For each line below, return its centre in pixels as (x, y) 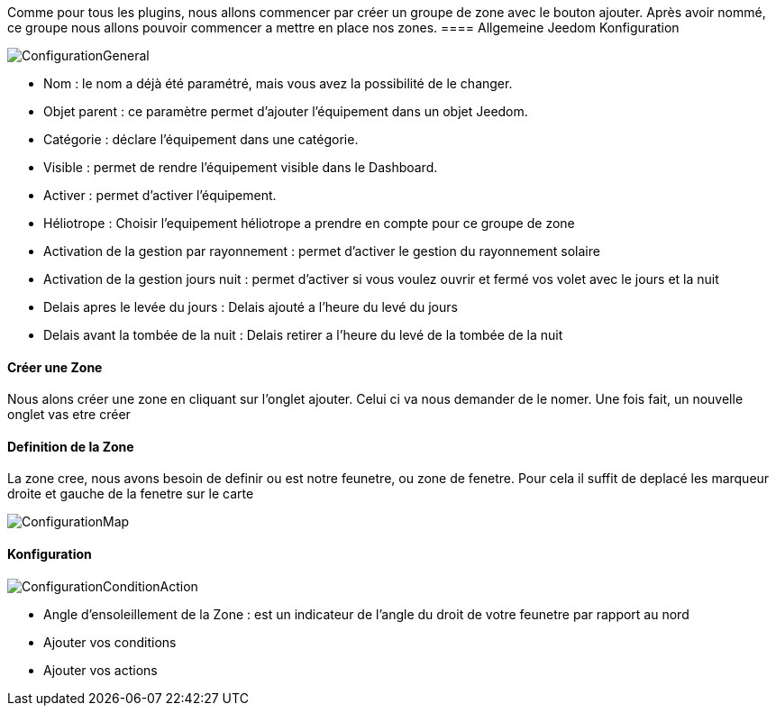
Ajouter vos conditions (110, 642)
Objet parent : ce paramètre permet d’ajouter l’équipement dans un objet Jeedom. (286, 111)
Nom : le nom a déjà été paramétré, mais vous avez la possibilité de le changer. (278, 83)
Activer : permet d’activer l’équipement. (160, 195)
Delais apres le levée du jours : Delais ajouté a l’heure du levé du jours (251, 307)
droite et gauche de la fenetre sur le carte (131, 494)
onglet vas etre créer (69, 415)
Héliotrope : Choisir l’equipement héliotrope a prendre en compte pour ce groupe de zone (309, 223)
